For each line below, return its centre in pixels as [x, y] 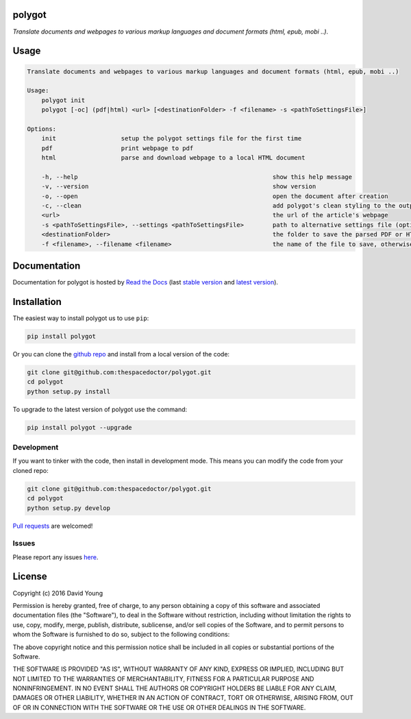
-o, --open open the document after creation [215, 196]
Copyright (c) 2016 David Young [58, 593]
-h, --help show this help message [197, 177]
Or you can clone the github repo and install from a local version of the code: [121, 354]
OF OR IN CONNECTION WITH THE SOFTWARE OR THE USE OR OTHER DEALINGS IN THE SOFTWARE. [159, 707]
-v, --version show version [179, 186]
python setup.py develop [69, 508]
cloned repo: [30, 470]
